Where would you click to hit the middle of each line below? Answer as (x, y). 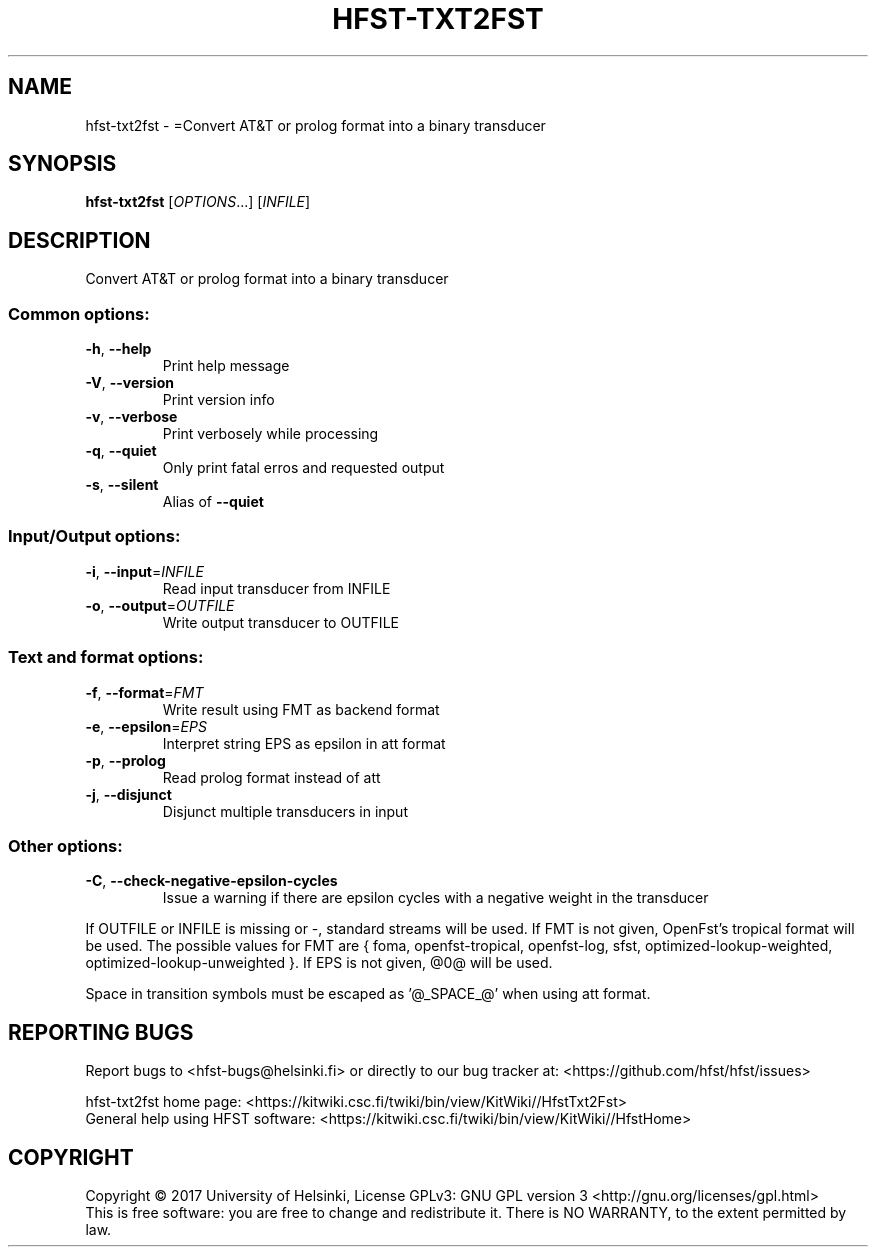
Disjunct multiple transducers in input (285, 811)
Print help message (226, 366)
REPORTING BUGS (101, 1032)
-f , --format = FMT (144, 692)
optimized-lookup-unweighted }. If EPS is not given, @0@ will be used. (319, 963)
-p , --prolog (125, 760)
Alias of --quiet (213, 502)
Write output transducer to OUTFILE (280, 622)
